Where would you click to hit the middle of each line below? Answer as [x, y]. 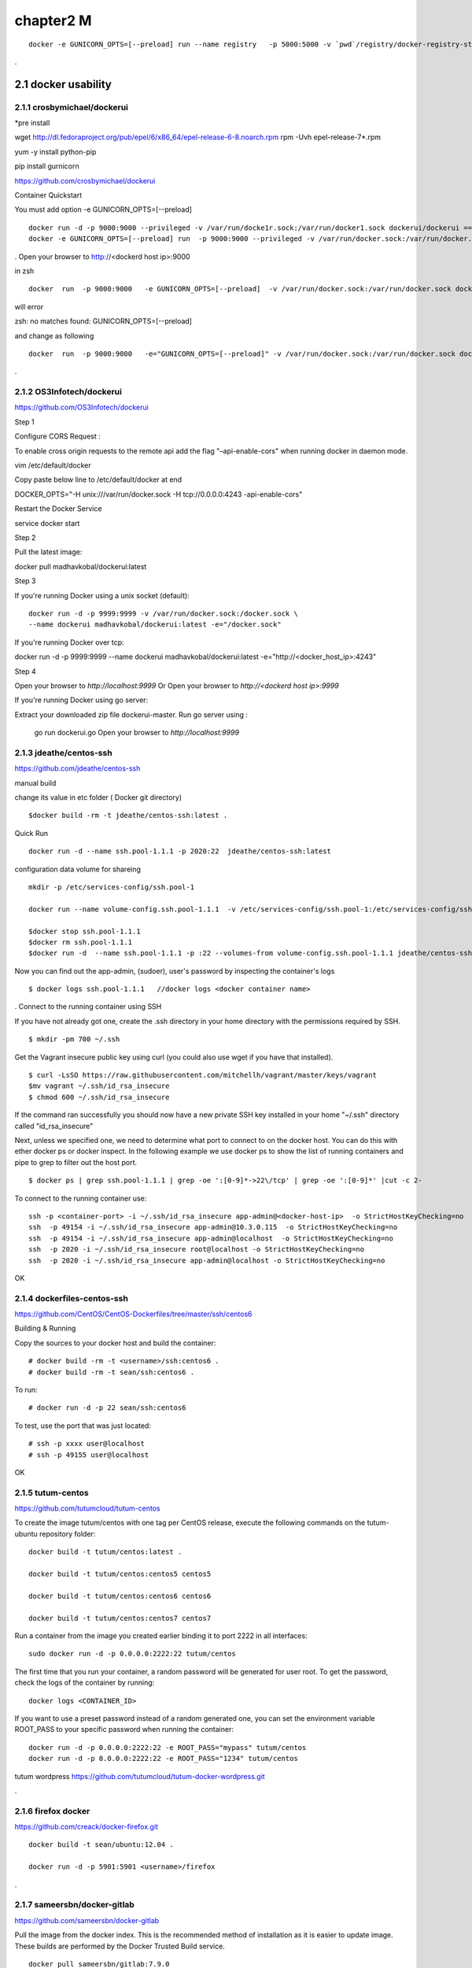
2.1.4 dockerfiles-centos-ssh [72, 1298]
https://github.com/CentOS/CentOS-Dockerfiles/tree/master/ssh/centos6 [133, 1314]
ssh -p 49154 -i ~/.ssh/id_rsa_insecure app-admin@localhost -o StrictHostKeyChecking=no [211, 1238]
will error [29, 306]
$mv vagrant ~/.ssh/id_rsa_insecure [99, 1086]
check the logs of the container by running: [85, 1683]
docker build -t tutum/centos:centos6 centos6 [120, 1596]
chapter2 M [53, 20]
